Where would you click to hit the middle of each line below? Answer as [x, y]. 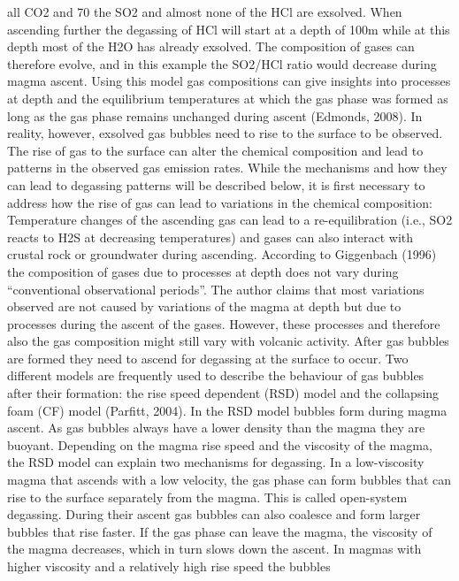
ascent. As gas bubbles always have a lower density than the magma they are [216, 428]
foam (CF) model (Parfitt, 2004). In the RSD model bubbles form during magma [227, 410]
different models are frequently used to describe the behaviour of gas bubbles [216, 375]
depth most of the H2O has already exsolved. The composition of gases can [211, 46]
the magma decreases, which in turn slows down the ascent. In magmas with [214, 549]
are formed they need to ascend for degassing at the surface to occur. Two [208, 358]
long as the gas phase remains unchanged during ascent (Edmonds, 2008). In [215, 115]
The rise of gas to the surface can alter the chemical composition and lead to [215, 150]
